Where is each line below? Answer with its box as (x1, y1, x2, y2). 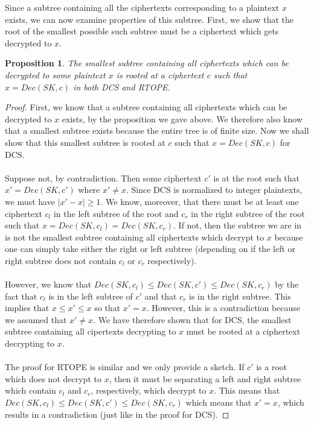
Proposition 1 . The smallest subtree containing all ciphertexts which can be (5, 57, 289, 69)
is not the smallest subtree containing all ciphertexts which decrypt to (5, 230, 264, 243)
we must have (5, 195, 55, 207)
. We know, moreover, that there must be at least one (100, 195, 299, 207)
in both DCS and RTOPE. (73, 80, 170, 93)
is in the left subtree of (48, 289, 133, 302)
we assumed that (5, 313, 67, 326)
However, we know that (5, 278, 92, 291)
